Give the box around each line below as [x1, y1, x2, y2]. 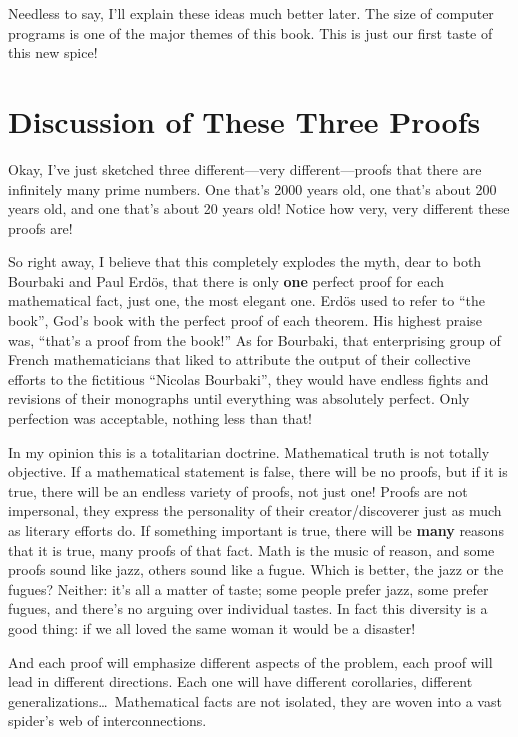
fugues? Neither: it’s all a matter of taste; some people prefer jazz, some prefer [8, 578, 489, 599]
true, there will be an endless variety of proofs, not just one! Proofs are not [8, 480, 468, 501]
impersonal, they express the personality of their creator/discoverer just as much [8, 500, 502, 521]
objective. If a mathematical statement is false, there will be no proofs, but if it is [8, 461, 508, 482]
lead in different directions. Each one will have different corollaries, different [8, 671, 473, 692]
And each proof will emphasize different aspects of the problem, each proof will [8, 651, 493, 672]
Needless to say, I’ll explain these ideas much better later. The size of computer [8, 3, 494, 23]
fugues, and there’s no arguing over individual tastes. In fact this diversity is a [8, 598, 488, 619]
